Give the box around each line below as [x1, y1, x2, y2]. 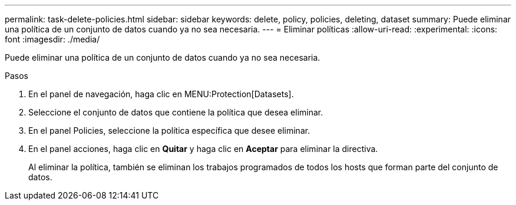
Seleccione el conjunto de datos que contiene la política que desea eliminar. [28, 107, 323, 117]
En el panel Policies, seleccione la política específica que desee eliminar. [28, 125, 310, 135]
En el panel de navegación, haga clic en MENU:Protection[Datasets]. [28, 89, 294, 99]
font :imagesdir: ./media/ [5, 34, 100, 44]
